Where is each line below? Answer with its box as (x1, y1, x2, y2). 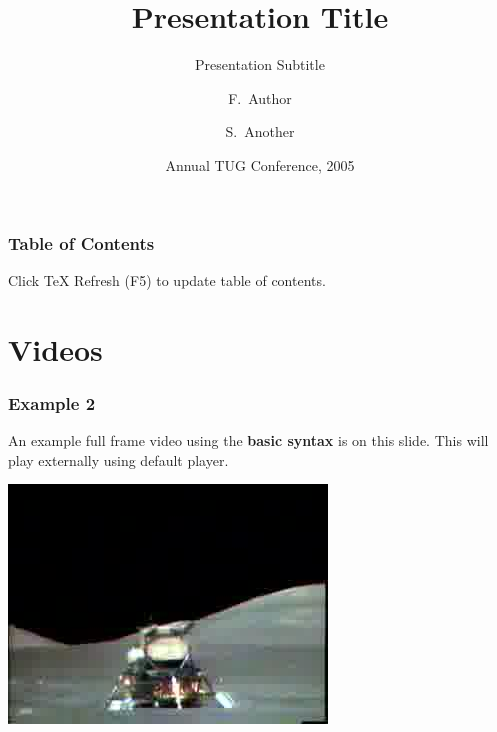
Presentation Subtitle (195, 54, 325, 75)
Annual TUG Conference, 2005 (165, 154, 355, 175)
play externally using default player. (8, 449, 229, 470)
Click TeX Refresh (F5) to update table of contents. (8, 269, 326, 290)
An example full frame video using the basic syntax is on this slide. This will (8, 429, 489, 450)
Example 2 (8, 390, 96, 415)
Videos (8, 328, 103, 369)
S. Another (225, 121, 295, 142)
